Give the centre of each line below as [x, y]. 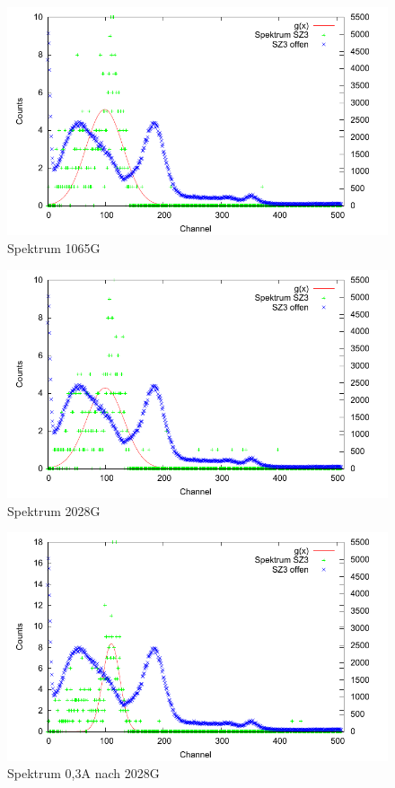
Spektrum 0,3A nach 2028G [83, 773]
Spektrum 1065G [54, 247]
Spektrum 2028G [54, 510]
